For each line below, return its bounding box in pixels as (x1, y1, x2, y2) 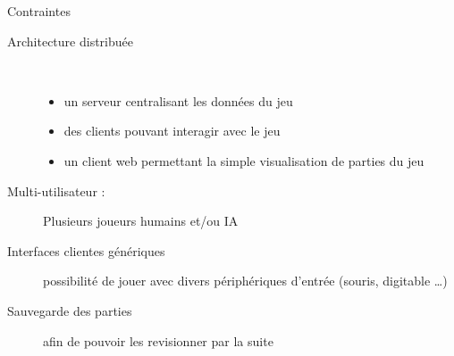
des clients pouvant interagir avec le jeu (63, 121, 281, 140)
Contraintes (7, 2, 71, 20)
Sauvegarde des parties (7, 301, 132, 319)
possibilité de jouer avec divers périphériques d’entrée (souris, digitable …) (43, 271, 448, 290)
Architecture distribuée (7, 31, 133, 50)
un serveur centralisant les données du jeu (63, 91, 293, 110)
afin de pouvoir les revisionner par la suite (43, 331, 273, 350)
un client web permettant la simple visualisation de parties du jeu (63, 151, 425, 170)
